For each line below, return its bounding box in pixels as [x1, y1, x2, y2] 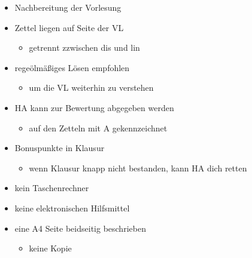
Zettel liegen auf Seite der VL [14, 21, 124, 33]
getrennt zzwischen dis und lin [29, 41, 140, 54]
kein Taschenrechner [14, 182, 89, 194]
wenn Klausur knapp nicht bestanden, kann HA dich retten [29, 161, 247, 174]
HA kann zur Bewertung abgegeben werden [14, 101, 174, 113]
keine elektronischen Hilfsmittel [14, 201, 130, 214]
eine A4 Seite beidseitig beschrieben [14, 222, 146, 234]
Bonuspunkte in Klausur [14, 142, 105, 154]
